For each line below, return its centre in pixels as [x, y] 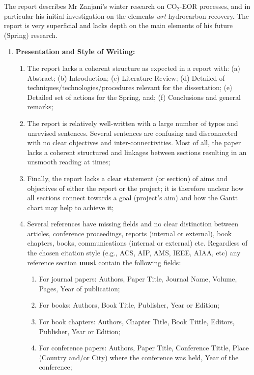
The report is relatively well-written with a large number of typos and [133, 123]
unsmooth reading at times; [69, 162]
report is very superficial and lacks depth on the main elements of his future [118, 25]
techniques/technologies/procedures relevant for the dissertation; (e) [130, 87]
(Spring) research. [31, 35]
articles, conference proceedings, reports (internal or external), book [129, 233]
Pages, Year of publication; [79, 288]
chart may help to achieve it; [71, 207]
